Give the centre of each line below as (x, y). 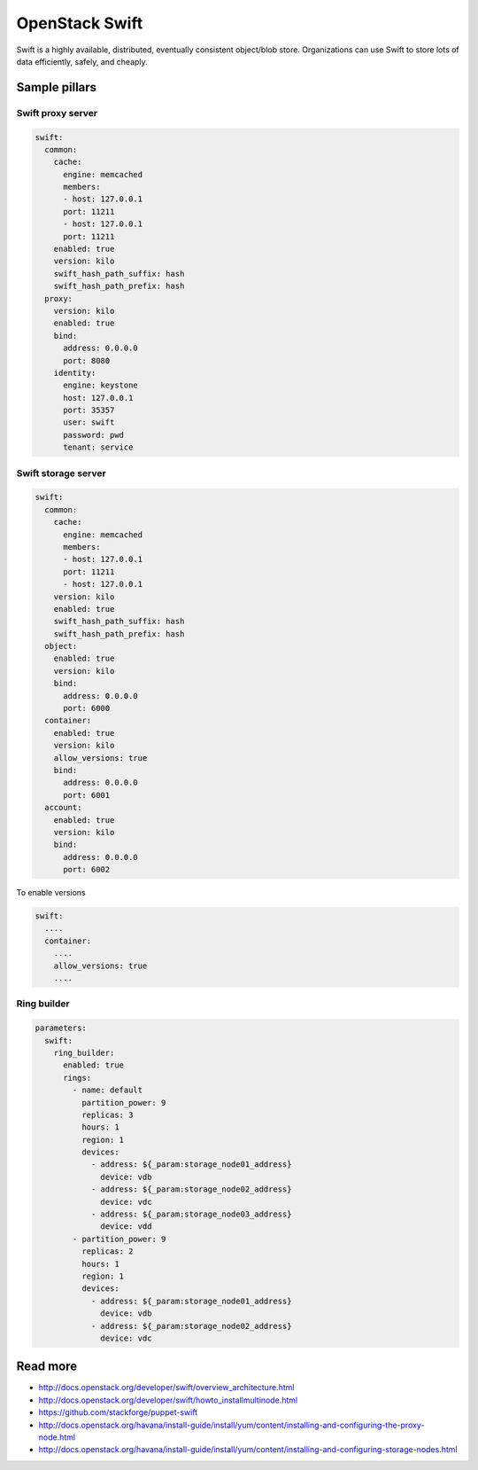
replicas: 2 (107, 1251)
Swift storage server (61, 473)
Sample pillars (57, 87)
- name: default (108, 1090)
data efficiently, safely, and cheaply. (82, 61)
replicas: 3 (107, 1114)
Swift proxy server (57, 113)
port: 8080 (87, 360)
